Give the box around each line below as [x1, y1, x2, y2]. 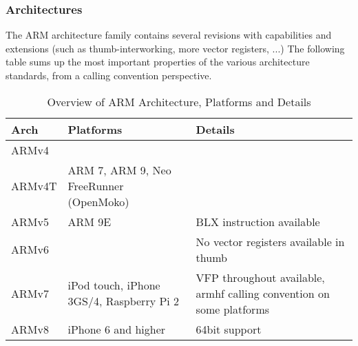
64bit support [196, 320, 262, 337]
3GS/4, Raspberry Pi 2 [67, 293, 180, 309]
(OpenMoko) [67, 193, 129, 210]
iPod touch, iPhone [67, 277, 160, 294]
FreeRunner [67, 177, 124, 194]
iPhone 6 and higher [67, 320, 166, 337]
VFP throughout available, [196, 269, 325, 285]
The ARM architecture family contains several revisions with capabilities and [6, 28, 332, 42]
